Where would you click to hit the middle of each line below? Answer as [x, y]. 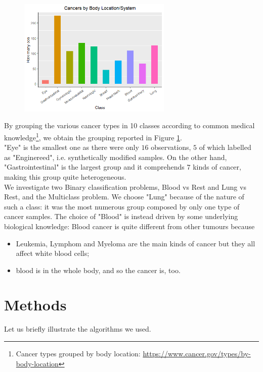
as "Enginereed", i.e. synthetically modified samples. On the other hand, [116, 157]
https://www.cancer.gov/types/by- [197, 354]
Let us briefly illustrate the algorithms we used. [78, 329]
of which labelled [225, 147]
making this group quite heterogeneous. [65, 176]
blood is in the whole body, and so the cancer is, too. [98, 270]
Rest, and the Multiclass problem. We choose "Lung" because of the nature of [124, 197]
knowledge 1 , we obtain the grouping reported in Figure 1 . [93, 136]
